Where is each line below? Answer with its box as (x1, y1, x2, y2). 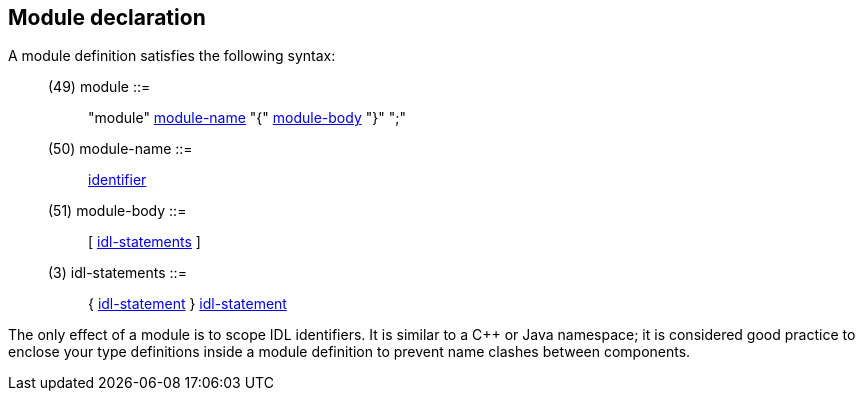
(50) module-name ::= (48, 140, 193, 158)
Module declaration (8, 5, 206, 30)
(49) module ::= (48, 78, 151, 96)
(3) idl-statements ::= (48, 264, 187, 282)
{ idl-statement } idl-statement (88, 295, 287, 313)
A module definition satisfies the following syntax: (8, 47, 336, 65)
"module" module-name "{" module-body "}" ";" (88, 109, 406, 127)
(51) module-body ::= (48, 202, 187, 220)
